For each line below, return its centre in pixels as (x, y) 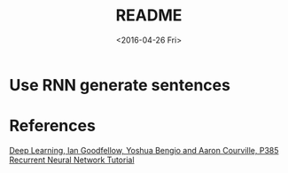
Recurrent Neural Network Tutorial (72, 160)
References (52, 126)
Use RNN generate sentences (120, 85)
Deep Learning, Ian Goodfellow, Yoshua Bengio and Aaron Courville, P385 (144, 150)
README (149, 16)
